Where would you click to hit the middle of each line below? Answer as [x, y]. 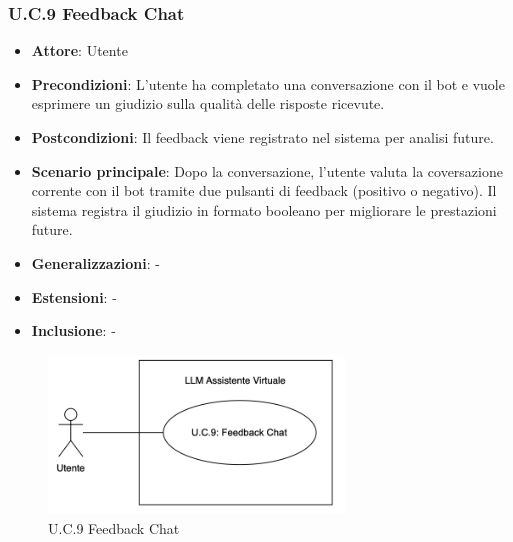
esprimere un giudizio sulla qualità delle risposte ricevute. [208, 103]
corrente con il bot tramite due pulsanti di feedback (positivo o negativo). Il [264, 190]
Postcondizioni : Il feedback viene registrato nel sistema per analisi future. [262, 137]
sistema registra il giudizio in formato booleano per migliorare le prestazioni [264, 209]
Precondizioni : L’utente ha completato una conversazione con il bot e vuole [268, 83]
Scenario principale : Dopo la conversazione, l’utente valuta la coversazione [267, 170]
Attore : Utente [79, 50]
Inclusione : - [73, 330]
